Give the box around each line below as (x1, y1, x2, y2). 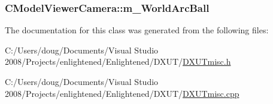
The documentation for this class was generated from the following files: (5, 24, 269, 36)
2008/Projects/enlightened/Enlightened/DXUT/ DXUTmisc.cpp (5, 87, 239, 99)
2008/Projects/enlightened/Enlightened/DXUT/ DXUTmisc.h (5, 55, 231, 68)
